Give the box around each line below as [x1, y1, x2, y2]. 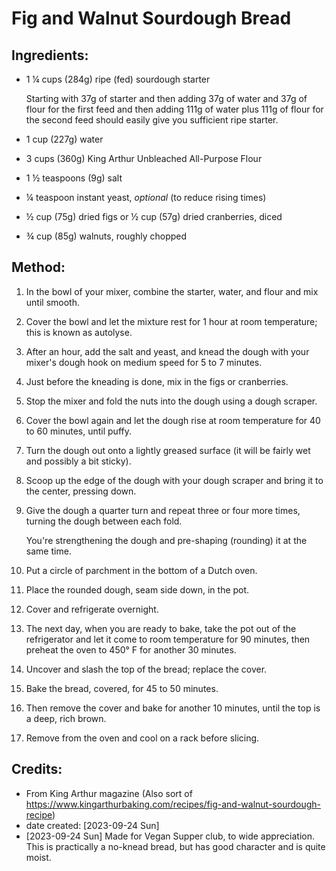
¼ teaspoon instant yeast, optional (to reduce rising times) [25, 192, 267, 203]
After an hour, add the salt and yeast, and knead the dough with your [25, 345, 310, 357]
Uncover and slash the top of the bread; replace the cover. [25, 663, 268, 675]
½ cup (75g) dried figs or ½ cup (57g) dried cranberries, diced [25, 211, 283, 222]
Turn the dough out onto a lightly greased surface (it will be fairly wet [25, 444, 311, 456]
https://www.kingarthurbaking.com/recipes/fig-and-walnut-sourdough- [25, 798, 321, 810]
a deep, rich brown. [25, 712, 107, 724]
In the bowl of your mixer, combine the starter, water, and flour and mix [25, 285, 319, 297]
